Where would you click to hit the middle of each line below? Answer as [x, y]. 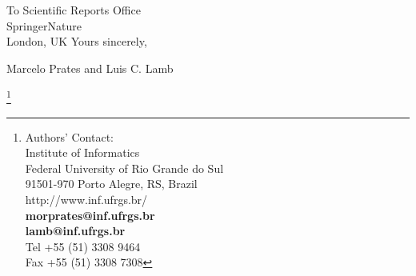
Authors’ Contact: [69, 136]
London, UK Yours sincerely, [77, 41]
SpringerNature [44, 25]
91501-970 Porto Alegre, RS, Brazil [111, 184]
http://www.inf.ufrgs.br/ [86, 199]
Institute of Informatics [82, 152]
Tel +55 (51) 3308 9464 [83, 246]
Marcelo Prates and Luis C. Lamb [90, 68]
